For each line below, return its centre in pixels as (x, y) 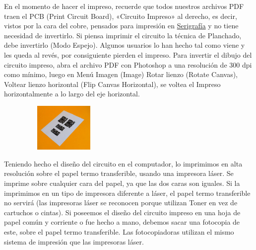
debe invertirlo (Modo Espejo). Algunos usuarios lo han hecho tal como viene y (125, 45)
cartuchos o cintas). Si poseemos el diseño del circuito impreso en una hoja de (122, 212)
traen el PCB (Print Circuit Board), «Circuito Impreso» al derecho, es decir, (121, 16)
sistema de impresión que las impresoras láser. (74, 241)
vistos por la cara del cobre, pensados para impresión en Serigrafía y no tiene (121, 26)
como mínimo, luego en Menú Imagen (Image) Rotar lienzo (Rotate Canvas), (121, 74)
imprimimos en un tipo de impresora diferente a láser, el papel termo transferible (127, 193)
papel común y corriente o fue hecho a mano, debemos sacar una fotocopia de (122, 222)
